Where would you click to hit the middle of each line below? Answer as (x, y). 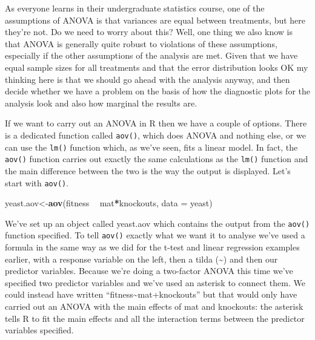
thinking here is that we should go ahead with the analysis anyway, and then (148, 79)
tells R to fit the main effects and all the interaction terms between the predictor (155, 318)
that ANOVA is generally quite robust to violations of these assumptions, (141, 43)
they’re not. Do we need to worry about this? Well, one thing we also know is (149, 32)
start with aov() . (37, 182)
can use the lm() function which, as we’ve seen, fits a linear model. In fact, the (151, 147)
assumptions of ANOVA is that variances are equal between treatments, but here (155, 20)
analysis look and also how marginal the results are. (101, 103)
